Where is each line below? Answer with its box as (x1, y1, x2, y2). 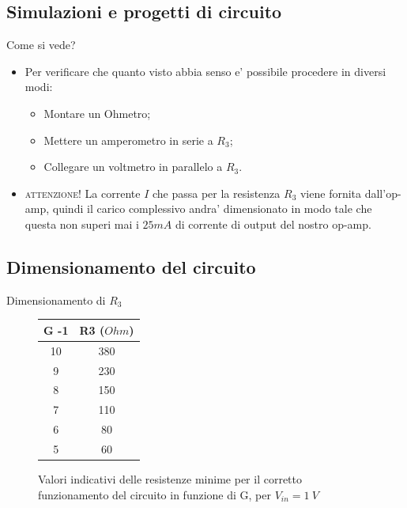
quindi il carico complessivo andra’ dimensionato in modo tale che (52, 200, 372, 217)
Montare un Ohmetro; (43, 104, 151, 121)
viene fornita (300, 184, 362, 201)
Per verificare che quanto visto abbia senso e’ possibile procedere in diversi (24, 63, 386, 79)
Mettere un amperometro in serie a (43, 131, 213, 148)
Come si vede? (6, 36, 76, 53)
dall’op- (364, 184, 401, 201)
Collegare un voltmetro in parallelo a (43, 158, 223, 175)
